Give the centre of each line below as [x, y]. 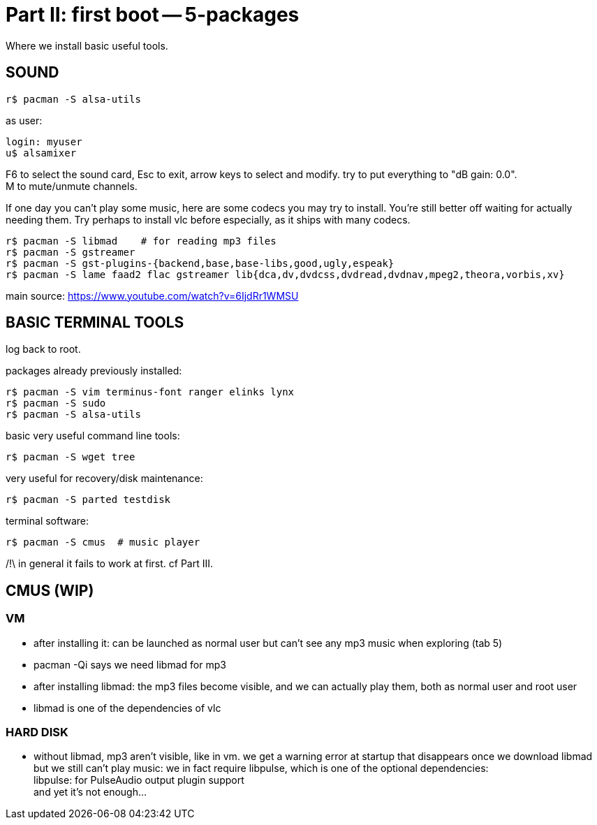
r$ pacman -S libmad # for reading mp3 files [141, 241]
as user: [24, 120]
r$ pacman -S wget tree [71, 457]
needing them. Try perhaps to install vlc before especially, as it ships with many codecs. [208, 219]
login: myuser [44, 141]
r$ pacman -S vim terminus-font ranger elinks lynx [150, 392]
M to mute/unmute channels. [72, 186]
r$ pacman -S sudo [56, 403]
